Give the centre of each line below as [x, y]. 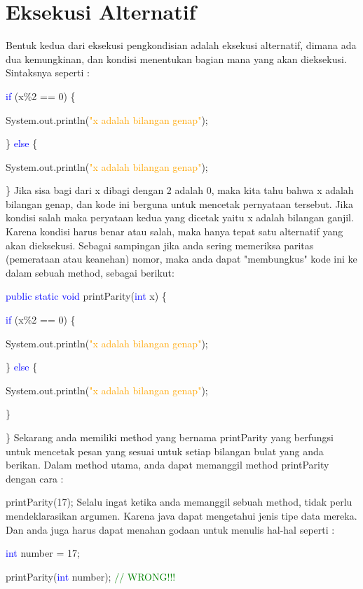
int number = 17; [43, 553]
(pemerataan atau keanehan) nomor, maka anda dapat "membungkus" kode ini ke [181, 259]
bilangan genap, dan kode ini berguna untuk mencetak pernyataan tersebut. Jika [179, 203]
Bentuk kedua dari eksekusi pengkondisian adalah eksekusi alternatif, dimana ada [181, 45]
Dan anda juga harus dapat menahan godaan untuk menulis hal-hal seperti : [170, 529]
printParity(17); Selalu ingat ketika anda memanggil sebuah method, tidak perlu [179, 502]
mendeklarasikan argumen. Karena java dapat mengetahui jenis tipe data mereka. [181, 515]
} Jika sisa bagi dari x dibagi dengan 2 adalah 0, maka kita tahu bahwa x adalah [180, 190]
